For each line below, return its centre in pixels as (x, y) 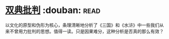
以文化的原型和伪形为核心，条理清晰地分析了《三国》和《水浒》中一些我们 (82, 25)
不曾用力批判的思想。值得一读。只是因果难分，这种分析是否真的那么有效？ (87, 31)
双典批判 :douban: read (53, 10)
